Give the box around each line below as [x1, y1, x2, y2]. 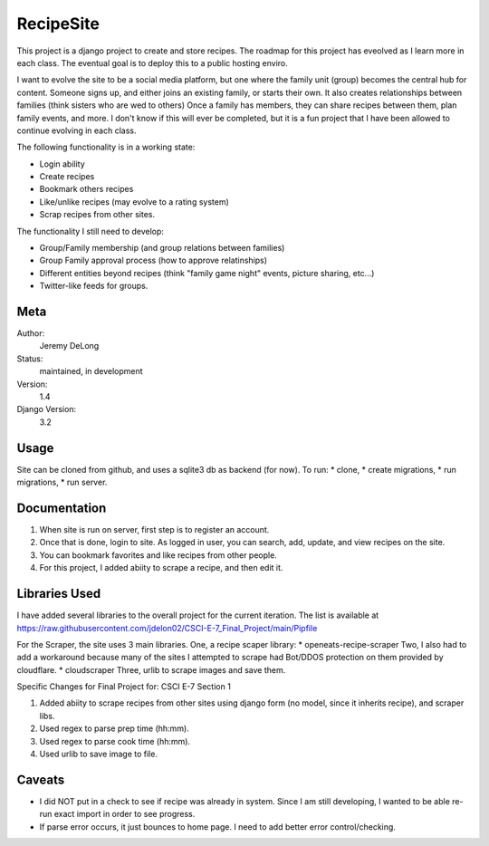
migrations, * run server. [16, 476, 108, 488]
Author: [16, 328, 45, 339]
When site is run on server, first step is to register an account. [39, 524, 270, 535]
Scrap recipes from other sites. [39, 209, 156, 220]
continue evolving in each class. [16, 125, 137, 136]
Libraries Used [16, 586, 101, 601]
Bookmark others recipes [39, 184, 134, 195]
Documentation [16, 500, 107, 515]
